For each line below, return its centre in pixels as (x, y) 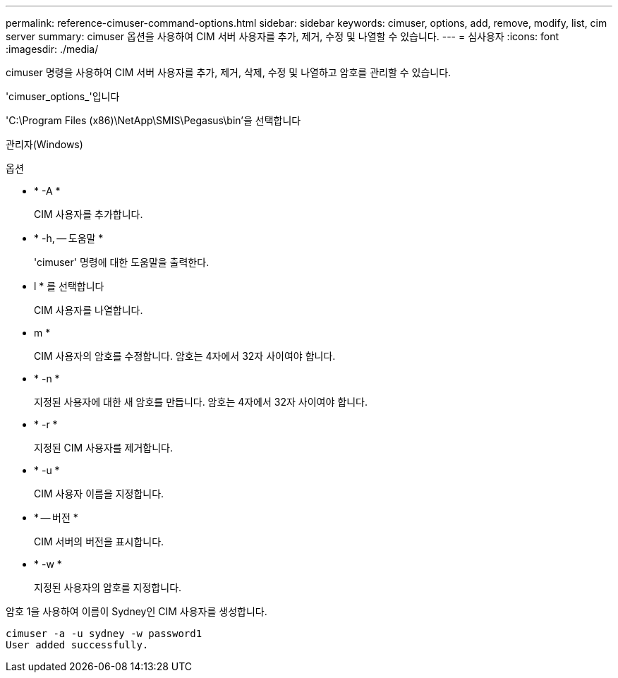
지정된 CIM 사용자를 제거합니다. (104, 448)
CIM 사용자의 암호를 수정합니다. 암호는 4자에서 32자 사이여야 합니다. (185, 356)
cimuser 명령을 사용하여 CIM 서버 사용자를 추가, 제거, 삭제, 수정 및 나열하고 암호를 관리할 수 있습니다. (229, 72)
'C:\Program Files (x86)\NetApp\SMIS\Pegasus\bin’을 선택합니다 (153, 120)
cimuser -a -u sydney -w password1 (104, 634)
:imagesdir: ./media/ (52, 49)
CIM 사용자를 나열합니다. (89, 310)
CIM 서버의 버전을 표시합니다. (99, 541)
